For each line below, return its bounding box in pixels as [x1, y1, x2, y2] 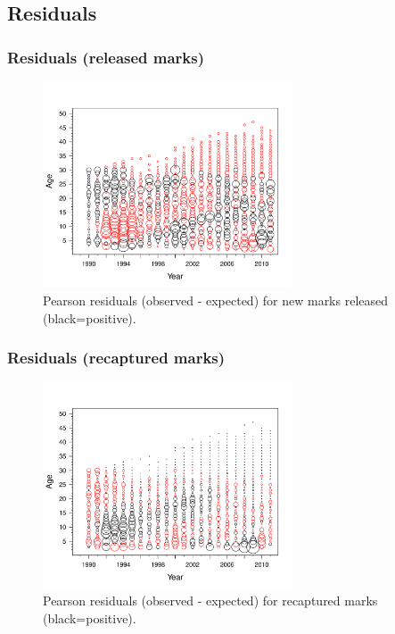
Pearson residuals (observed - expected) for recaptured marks [43, 591, 378, 610]
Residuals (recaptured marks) [7, 346, 226, 369]
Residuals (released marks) [7, 46, 205, 68]
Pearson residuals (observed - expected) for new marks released [43, 290, 389, 309]
